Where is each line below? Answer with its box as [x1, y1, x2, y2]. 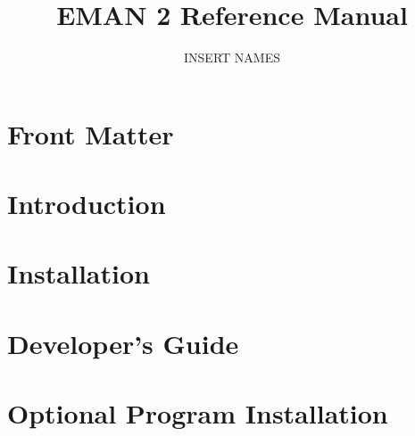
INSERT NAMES [184, 48, 280, 67]
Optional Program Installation [7, 395, 388, 432]
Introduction [7, 185, 166, 222]
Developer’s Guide [7, 325, 239, 361]
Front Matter [7, 115, 174, 152]
